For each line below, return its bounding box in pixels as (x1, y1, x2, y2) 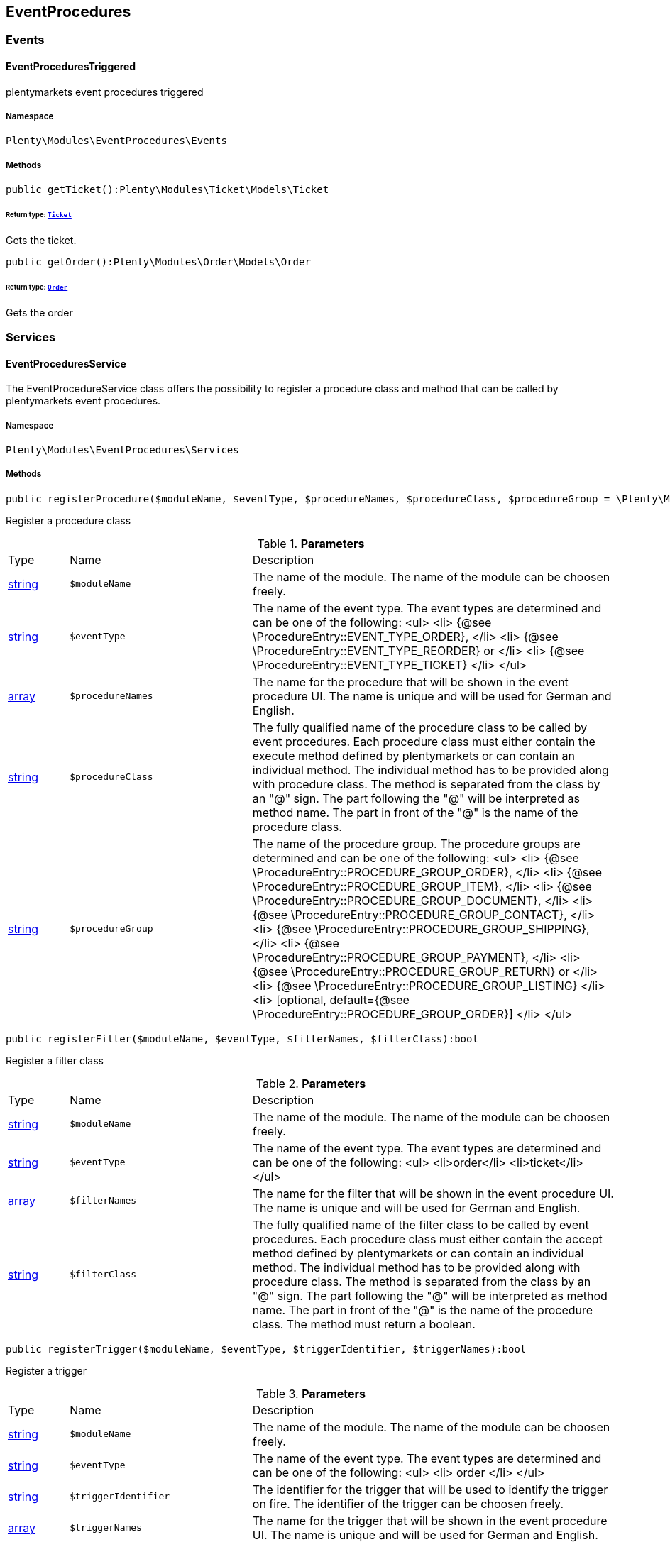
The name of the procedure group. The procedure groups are (252, 836, 581, 851)
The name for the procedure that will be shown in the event (252, 674, 569, 689)
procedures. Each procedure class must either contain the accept (252, 1231, 603, 1246)
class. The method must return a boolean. (252, 1316, 476, 1331)
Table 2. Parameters (256, 1076, 366, 1091)
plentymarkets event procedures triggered (6, 85, 204, 98)
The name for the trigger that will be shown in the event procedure (252, 1513, 608, 1528)
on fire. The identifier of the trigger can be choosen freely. (252, 1496, 564, 1511)
